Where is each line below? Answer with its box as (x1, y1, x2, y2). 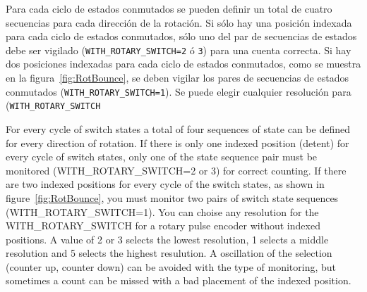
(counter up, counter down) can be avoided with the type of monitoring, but (6, 259, 336, 274)
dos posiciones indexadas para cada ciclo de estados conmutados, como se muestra (6, 56, 361, 71)
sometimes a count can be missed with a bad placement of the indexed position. (6, 273, 351, 288)
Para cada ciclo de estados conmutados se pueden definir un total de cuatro (6, 1, 332, 15)
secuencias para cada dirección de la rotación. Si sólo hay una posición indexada (6, 15, 352, 30)
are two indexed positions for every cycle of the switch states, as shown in (6, 177, 325, 191)
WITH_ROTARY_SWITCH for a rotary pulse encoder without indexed (6, 218, 320, 233)
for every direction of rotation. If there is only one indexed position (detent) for (6, 135, 349, 150)
